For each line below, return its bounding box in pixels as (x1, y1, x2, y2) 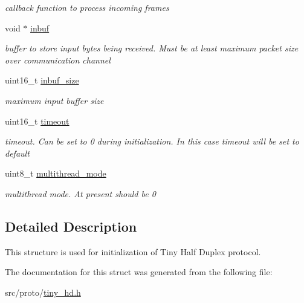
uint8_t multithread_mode (5, 167, 106, 180)
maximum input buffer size (5, 94, 104, 106)
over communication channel (5, 53, 111, 66)
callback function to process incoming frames (5, 1, 169, 13)
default (5, 146, 30, 159)
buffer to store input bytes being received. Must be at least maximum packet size (5, 42, 299, 54)
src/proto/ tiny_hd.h (5, 285, 81, 298)
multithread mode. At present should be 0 (5, 187, 156, 200)
